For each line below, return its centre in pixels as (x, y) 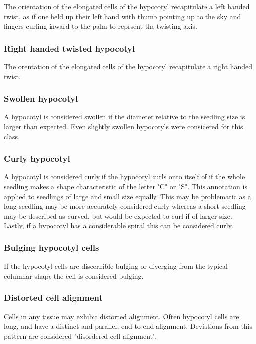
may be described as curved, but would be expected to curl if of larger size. (118, 215)
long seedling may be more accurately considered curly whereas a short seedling (125, 206)
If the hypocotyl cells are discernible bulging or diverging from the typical (116, 266)
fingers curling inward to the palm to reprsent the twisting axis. (101, 26)
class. (12, 136)
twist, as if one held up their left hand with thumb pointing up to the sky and (123, 16)
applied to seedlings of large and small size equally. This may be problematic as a (128, 196)
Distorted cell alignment (53, 298)
